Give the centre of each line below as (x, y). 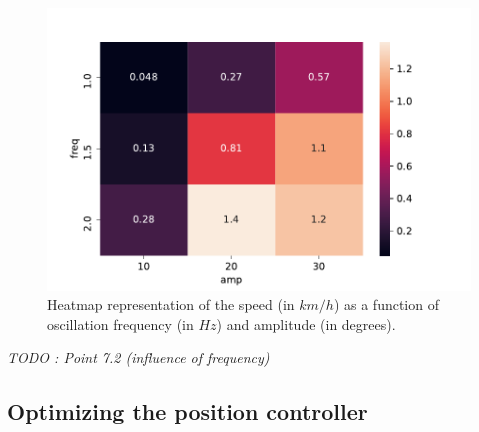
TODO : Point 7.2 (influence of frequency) (138, 357)
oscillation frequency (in (120, 323)
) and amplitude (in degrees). (306, 323)
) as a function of (386, 304)
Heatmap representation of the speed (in (171, 304)
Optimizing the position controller (187, 411)
